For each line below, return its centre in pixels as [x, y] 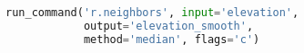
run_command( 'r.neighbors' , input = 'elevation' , [152, 13]
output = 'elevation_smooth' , [168, 26]
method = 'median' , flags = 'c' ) [172, 39]
